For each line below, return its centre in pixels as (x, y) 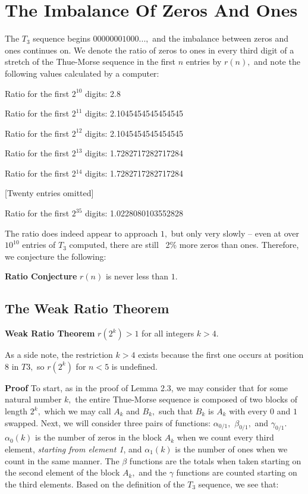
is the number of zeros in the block (99, 437)
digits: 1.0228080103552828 (134, 213)
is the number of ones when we (231, 449)
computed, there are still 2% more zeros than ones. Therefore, (184, 245)
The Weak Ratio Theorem (87, 308)
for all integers (168, 333)
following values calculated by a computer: (82, 73)
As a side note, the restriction (59, 355)
